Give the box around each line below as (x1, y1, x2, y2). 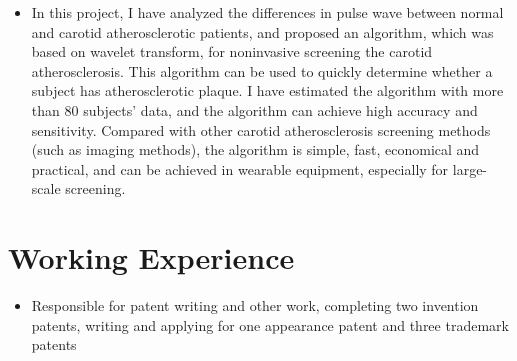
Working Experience (8, 237, 295, 278)
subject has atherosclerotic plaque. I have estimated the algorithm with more (31, 80, 504, 101)
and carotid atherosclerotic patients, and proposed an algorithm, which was (31, 21, 494, 42)
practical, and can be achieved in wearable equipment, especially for (31, 158, 449, 179)
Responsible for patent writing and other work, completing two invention (31, 295, 479, 316)
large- (452, 158, 488, 179)
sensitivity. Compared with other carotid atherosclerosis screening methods (31, 119, 491, 140)
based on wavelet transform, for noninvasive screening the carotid (31, 41, 433, 62)
